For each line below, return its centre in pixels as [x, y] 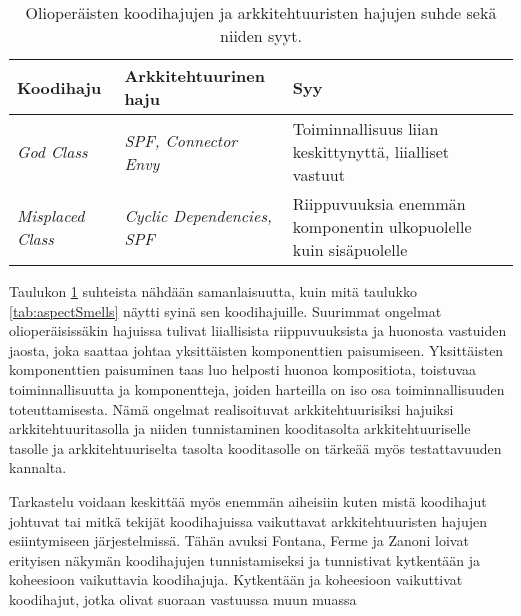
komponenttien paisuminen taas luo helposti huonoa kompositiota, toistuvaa [243, 369]
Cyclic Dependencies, [198, 215]
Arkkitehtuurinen [194, 75]
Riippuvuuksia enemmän [379, 203]
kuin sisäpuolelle [350, 249]
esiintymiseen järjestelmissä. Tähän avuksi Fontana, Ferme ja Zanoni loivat [239, 540]
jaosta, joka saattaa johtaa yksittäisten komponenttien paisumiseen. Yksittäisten [256, 349]
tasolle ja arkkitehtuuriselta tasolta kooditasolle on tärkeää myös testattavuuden [255, 447]
